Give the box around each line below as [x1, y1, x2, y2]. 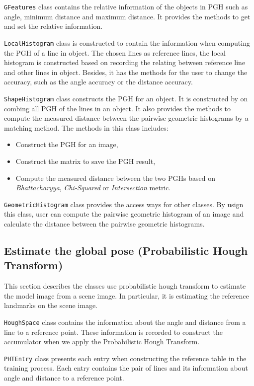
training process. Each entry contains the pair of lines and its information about [4, 363, 248, 373]
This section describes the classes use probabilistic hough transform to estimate [4, 281, 246, 291]
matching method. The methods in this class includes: [4, 122, 169, 133]
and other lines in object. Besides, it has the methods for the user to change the [4, 67, 248, 77]
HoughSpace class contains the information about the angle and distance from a [4, 316, 246, 327]
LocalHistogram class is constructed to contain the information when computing [4, 37, 250, 48]
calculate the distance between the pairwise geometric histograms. [4, 218, 205, 229]
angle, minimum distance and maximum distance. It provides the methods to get [4, 11, 251, 21]
